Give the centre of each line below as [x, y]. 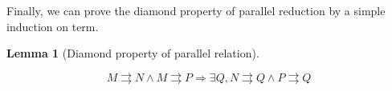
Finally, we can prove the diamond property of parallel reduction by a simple [196, 10]
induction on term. [53, 26]
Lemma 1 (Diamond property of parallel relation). [133, 53]
